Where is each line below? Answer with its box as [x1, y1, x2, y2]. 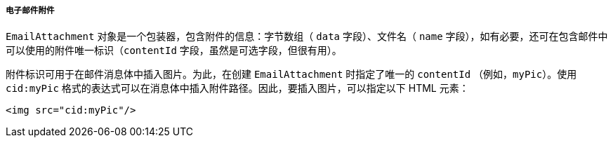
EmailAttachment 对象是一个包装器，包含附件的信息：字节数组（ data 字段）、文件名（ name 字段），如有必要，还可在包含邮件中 [6, 30, 608, 43]
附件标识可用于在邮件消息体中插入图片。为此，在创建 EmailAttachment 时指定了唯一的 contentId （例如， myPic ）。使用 [6, 68, 577, 81]
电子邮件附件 [6, 6, 55, 15]
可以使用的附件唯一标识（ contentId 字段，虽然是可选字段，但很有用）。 [6, 44, 342, 57]
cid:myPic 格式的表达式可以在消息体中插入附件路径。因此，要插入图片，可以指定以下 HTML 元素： [6, 82, 469, 95]
